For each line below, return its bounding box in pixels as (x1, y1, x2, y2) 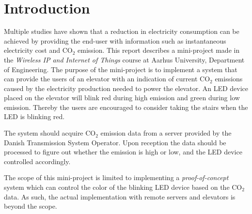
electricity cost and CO (4, 45, 73, 55)
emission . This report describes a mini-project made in (78, 45, 240, 55)
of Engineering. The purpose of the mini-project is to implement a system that (4, 64, 237, 74)
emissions (215, 74, 243, 84)
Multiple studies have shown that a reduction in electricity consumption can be (4, 26, 239, 36)
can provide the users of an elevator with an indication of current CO (4, 74, 210, 84)
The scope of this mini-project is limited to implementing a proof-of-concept (4, 172, 229, 183)
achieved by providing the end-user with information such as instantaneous (4, 35, 226, 46)
